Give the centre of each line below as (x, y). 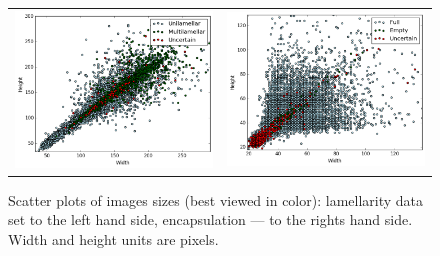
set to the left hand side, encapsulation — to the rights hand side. (210, 219)
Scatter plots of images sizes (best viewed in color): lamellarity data (216, 199)
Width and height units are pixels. (113, 238)
